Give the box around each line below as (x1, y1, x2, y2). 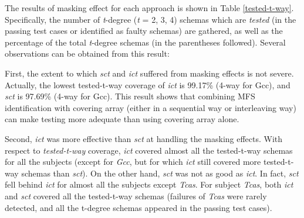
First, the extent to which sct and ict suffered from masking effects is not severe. (5, 67, 294, 79)
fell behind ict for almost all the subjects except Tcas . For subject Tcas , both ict (5, 178, 293, 191)
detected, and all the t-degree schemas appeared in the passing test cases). (5, 201, 272, 213)
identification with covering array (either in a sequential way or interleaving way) (5, 101, 296, 113)
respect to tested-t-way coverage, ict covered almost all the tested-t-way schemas (5, 144, 293, 156)
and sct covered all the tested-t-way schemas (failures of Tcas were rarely (5, 189, 267, 202)
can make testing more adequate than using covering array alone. (5, 113, 239, 125)
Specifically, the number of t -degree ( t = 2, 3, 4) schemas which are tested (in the (5, 13, 296, 25)
